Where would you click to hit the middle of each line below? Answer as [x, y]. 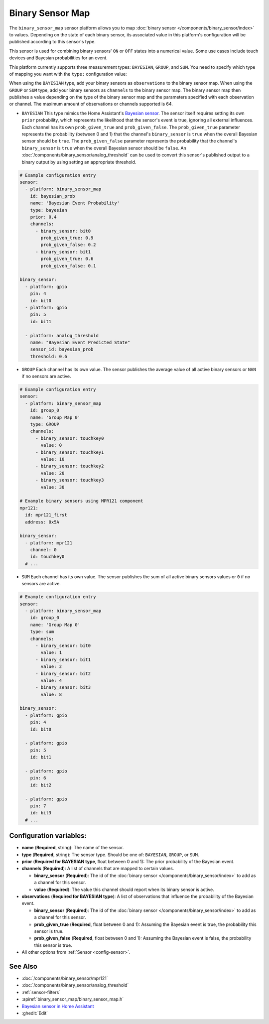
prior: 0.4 [43, 217]
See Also [23, 966]
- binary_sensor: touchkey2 [70, 466]
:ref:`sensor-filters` [41, 992]
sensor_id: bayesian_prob [62, 349]
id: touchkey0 [47, 557]
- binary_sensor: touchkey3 [70, 480]
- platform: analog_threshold [62, 335]
